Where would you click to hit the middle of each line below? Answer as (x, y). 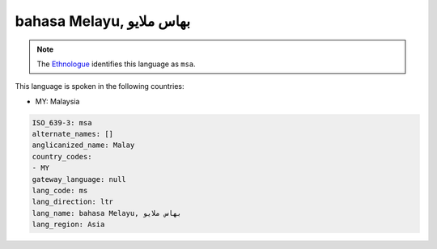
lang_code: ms (60, 191)
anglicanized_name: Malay (83, 145)
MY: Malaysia (57, 101)
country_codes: (62, 156)
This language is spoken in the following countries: (100, 87)
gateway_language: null (79, 179)
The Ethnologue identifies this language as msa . (116, 64)
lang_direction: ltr (72, 202)
